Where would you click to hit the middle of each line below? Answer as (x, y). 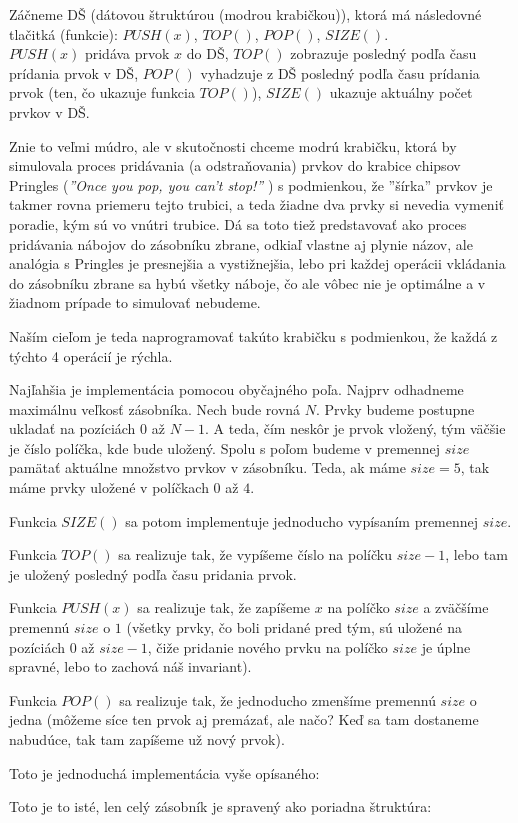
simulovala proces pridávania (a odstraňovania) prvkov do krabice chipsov (235, 165)
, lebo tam (476, 554)
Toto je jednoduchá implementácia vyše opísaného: (164, 772)
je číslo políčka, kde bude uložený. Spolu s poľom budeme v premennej (225, 447)
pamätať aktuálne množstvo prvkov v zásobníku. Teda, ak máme (207, 467)
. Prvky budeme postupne (395, 408)
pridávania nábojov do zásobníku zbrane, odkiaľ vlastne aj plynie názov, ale (241, 243)
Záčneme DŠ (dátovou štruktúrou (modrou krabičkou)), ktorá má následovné (245, 14)
